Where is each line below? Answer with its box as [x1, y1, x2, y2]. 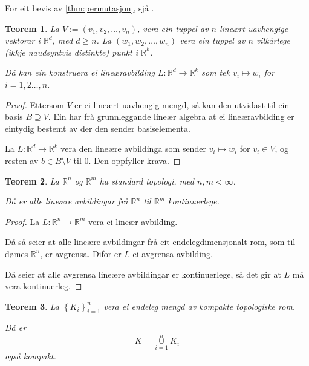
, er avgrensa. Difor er [40, 247, 122, 260]
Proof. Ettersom [5, 98, 64, 111]
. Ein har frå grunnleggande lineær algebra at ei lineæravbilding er [48, 110, 294, 123]
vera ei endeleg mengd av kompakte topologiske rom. [103, 299, 296, 312]
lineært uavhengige [219, 22, 288, 34]
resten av [5, 154, 39, 166]
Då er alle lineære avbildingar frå [5, 195, 128, 208]
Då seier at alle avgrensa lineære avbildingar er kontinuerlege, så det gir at [5, 267, 281, 280]
